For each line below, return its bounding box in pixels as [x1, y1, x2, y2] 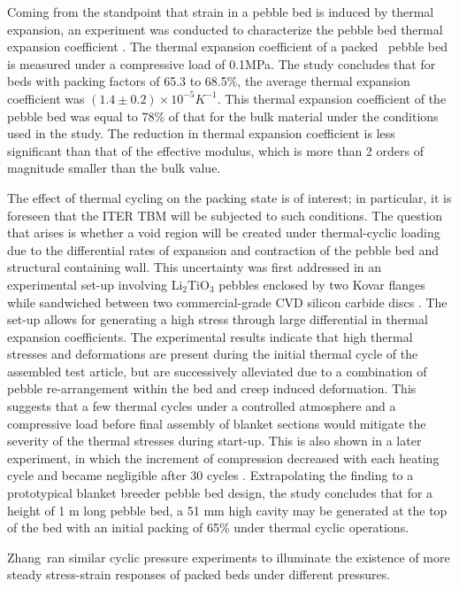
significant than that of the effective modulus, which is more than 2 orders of [7, 141, 424, 159]
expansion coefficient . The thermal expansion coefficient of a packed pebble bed [7, 37, 448, 56]
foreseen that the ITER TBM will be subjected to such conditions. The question [7, 205, 443, 224]
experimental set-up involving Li [7, 275, 183, 293]
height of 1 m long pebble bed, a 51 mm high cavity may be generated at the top [7, 500, 448, 519]
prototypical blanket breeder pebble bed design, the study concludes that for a [7, 484, 433, 502]
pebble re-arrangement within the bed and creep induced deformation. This [7, 379, 417, 398]
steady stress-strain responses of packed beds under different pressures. [7, 565, 391, 584]
